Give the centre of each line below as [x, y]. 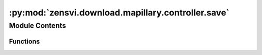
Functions [25, 41]
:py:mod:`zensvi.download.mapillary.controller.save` [119, 13]
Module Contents [38, 26]
